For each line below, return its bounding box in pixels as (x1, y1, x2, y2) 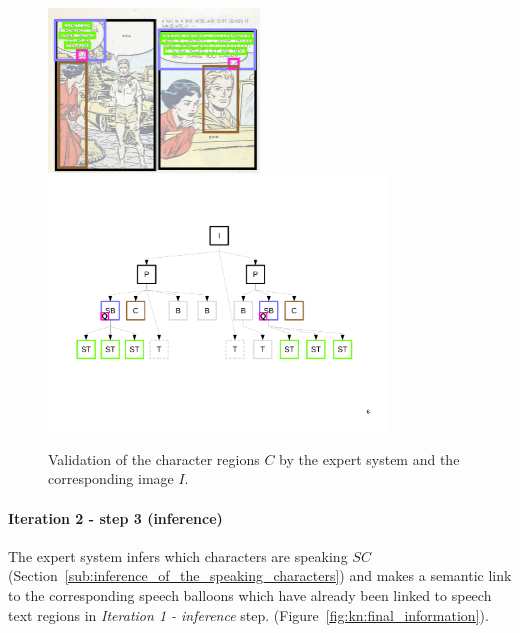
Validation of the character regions (48, 448, 260, 469)
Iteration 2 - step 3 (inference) (8, 507, 223, 528)
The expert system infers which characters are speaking (8, 545, 348, 566)
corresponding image (48, 468, 174, 489)
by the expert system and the (279, 448, 460, 469)
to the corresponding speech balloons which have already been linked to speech (8, 585, 492, 606)
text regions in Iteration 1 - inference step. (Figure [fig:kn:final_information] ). (8, 604, 489, 625)
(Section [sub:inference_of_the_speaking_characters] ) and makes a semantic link (8, 565, 512, 586)
